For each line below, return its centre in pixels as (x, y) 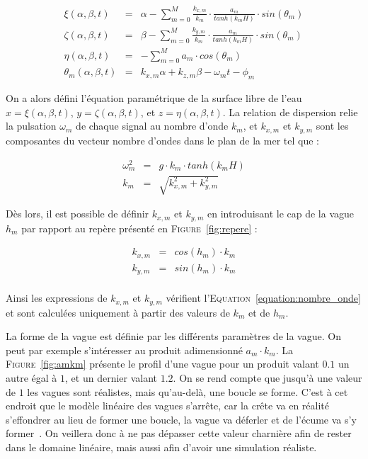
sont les (332, 126)
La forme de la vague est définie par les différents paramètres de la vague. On (173, 336)
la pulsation (31, 126)
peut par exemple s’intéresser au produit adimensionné (124, 350)
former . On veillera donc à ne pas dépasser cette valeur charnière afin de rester (179, 433)
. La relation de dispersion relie (290, 112)
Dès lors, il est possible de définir (77, 214)
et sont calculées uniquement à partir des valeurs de (118, 312)
